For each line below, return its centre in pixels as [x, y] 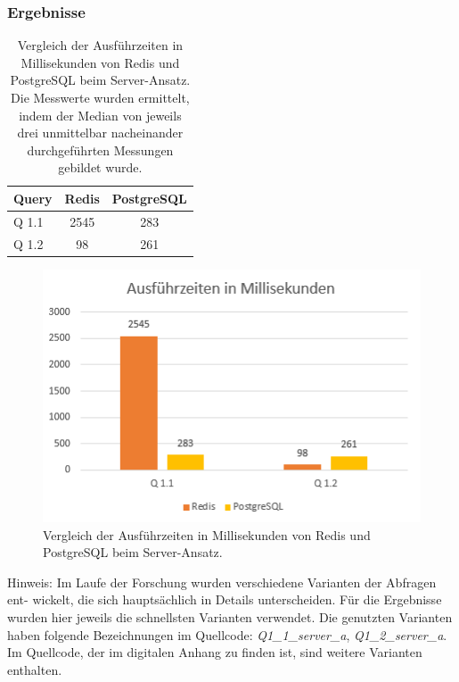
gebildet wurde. [100, 167]
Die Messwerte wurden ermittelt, [100, 97]
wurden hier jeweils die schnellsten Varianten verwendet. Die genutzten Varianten [230, 617]
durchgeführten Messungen [100, 150]
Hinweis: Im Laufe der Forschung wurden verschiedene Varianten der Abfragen [222, 582]
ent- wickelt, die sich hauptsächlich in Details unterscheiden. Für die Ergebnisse [225, 599]
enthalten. [35, 669]
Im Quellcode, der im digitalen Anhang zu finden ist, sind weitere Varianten [215, 652]
